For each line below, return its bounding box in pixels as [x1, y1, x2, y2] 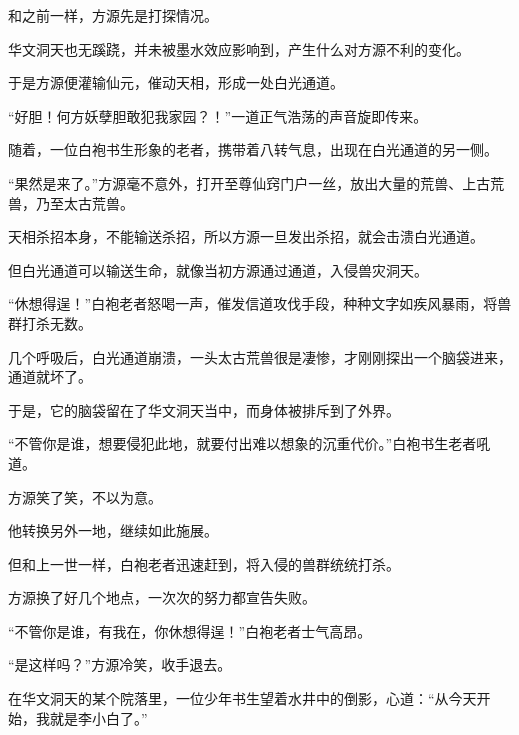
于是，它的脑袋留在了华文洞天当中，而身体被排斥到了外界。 [8, 399, 400, 420]
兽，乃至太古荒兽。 [8, 192, 134, 213]
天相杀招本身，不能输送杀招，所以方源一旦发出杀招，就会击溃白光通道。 [8, 226, 484, 247]
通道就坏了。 [8, 366, 92, 387]
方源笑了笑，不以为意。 [8, 486, 162, 507]
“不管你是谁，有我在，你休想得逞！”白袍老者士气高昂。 [8, 620, 372, 641]
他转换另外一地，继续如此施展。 [8, 520, 218, 541]
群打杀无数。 [8, 312, 92, 333]
